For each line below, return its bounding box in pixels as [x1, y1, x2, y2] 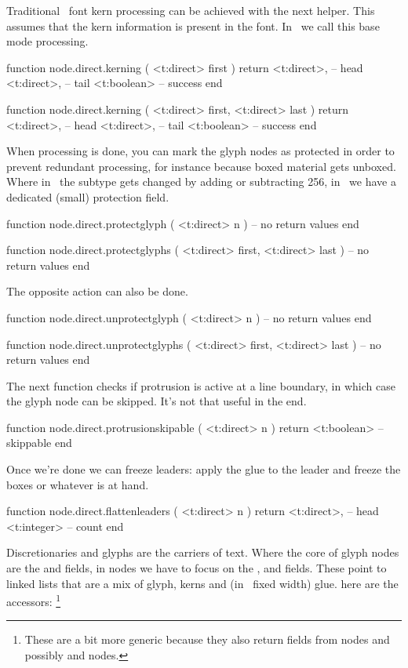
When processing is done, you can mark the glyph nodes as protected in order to [6, 143, 395, 159]
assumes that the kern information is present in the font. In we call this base [6, 17, 380, 34]
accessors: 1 [6, 591, 61, 609]
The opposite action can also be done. [6, 283, 188, 300]
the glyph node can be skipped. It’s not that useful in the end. [6, 393, 307, 409]
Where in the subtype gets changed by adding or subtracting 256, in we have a [6, 173, 396, 190]
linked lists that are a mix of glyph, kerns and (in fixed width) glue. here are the [6, 575, 399, 591]
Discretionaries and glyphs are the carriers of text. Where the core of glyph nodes [6, 544, 399, 561]
